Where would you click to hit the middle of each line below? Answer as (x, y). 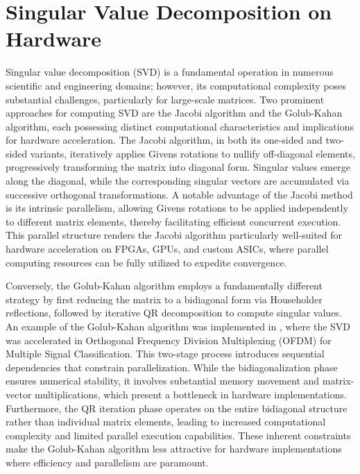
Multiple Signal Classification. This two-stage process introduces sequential (165, 354)
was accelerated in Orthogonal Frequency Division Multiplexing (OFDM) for (169, 340)
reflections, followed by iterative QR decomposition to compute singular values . (174, 313)
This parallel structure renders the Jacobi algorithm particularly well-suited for (174, 235)
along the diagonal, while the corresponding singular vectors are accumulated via (178, 181)
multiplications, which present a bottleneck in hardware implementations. (191, 394)
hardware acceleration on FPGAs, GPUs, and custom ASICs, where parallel (167, 249)
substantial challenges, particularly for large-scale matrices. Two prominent (165, 99)
